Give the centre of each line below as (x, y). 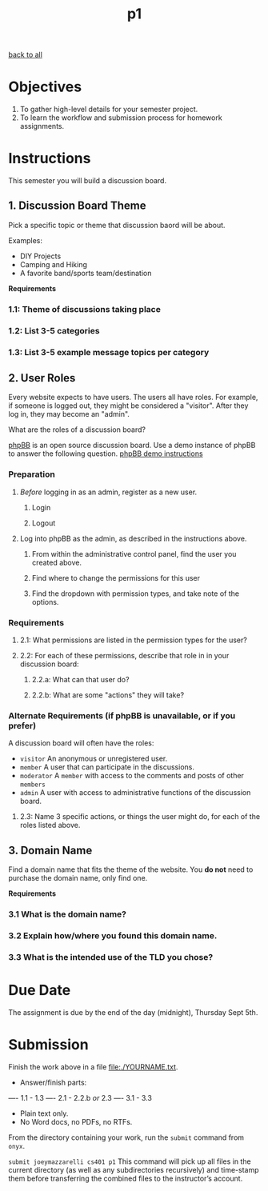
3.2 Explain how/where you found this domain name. (113, 935)
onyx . (17, 1145)
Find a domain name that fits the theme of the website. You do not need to (131, 869)
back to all (25, 55)
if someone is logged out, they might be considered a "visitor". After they (128, 406)
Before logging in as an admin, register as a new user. (108, 492)
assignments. (42, 126)
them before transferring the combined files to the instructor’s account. (126, 1178)
